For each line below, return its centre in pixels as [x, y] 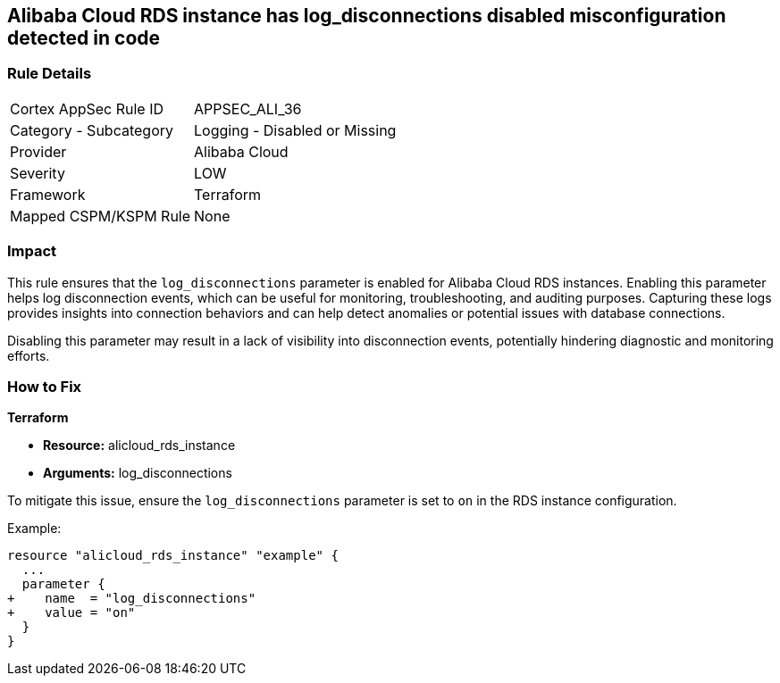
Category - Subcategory [92, 130]
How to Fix [45, 386]
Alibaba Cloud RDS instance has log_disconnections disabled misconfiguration [367, 16]
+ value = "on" [71, 613]
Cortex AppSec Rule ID [87, 108]
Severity [38, 173]
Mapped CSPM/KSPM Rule [101, 216]
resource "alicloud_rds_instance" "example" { [173, 556]
